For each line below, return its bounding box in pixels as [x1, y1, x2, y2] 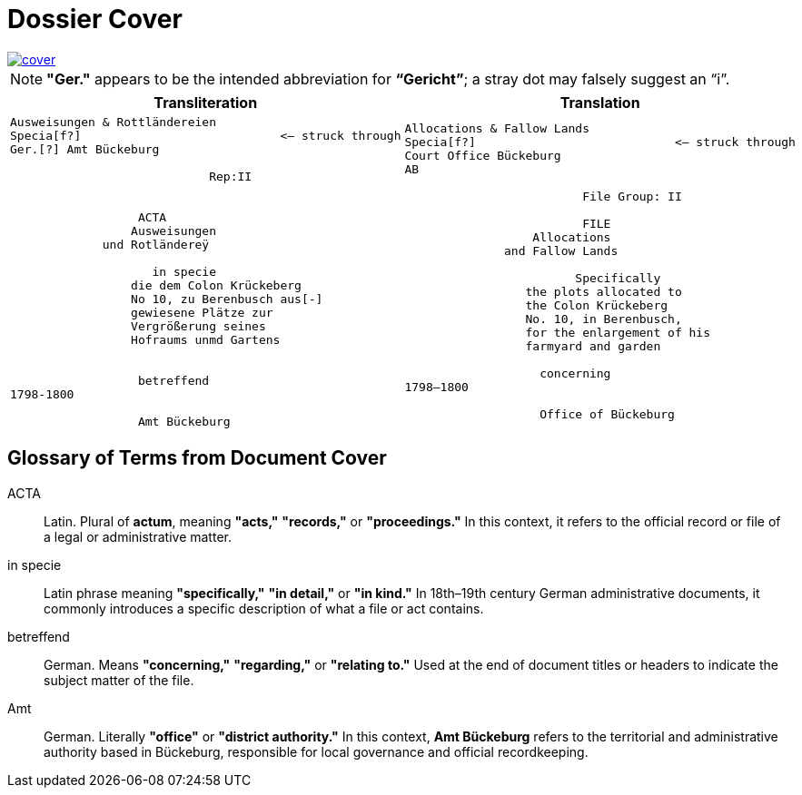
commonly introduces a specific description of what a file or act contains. [44, 600, 484, 616]
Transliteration [153, 93, 258, 112]
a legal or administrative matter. [44, 528, 232, 545]
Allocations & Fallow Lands [404, 122, 589, 136]
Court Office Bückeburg [404, 149, 561, 163]
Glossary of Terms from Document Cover [7, 447, 387, 470]
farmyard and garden [525, 339, 661, 354]
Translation [559, 93, 640, 112]
